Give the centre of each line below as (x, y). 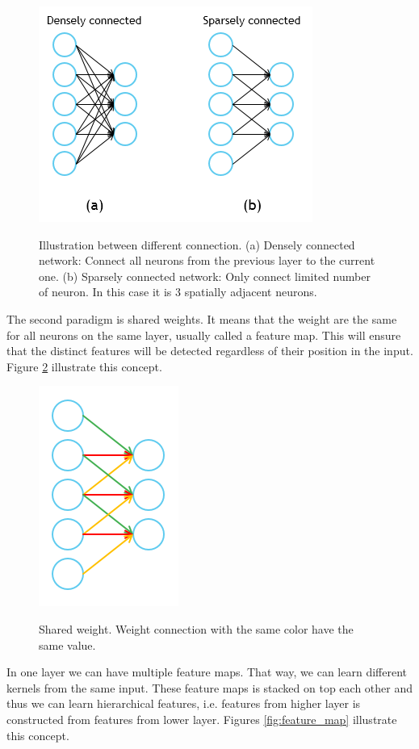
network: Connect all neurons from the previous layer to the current (207, 260)
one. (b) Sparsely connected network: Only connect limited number (205, 276)
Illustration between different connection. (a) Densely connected (197, 244)
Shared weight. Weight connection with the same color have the (196, 628)
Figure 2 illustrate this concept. (84, 366)
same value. (67, 644)
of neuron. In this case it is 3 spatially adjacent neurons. (178, 292)
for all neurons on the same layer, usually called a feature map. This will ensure (204, 335)
